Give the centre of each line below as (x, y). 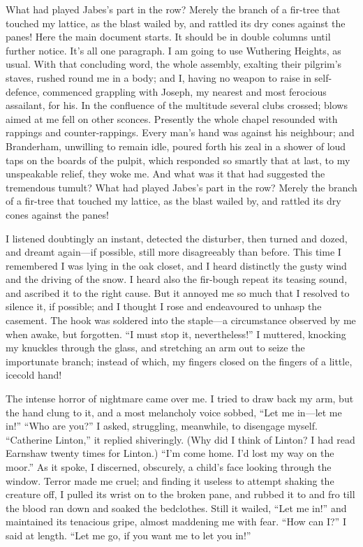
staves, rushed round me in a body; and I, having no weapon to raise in (158, 77)
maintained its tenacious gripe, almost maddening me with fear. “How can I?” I (176, 522)
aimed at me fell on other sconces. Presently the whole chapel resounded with (172, 118)
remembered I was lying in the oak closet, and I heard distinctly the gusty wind (176, 265)
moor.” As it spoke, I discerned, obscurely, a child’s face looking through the (169, 467)
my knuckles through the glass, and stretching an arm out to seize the (155, 348)
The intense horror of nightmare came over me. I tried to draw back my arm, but (180, 399)
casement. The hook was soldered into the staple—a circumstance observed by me (181, 320)
